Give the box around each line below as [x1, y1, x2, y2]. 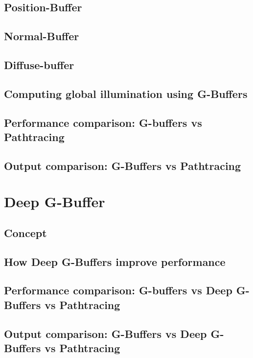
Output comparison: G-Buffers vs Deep [4, 326, 207, 341]
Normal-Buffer [4, 28, 79, 44]
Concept [4, 225, 47, 240]
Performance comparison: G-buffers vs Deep [4, 283, 232, 298]
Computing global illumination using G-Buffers [4, 86, 248, 101]
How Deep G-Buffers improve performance [4, 254, 226, 269]
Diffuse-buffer [4, 57, 74, 72]
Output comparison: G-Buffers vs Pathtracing [4, 158, 241, 173]
